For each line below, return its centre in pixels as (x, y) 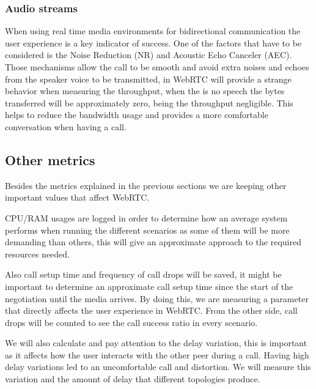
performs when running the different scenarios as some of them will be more (147, 230)
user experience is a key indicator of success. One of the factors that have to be (153, 43)
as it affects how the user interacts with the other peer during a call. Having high (157, 354)
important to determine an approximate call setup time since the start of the (149, 286)
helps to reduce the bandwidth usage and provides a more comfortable (137, 115)
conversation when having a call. (66, 126)
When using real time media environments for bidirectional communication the (153, 31)
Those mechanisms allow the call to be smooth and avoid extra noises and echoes (157, 67)
